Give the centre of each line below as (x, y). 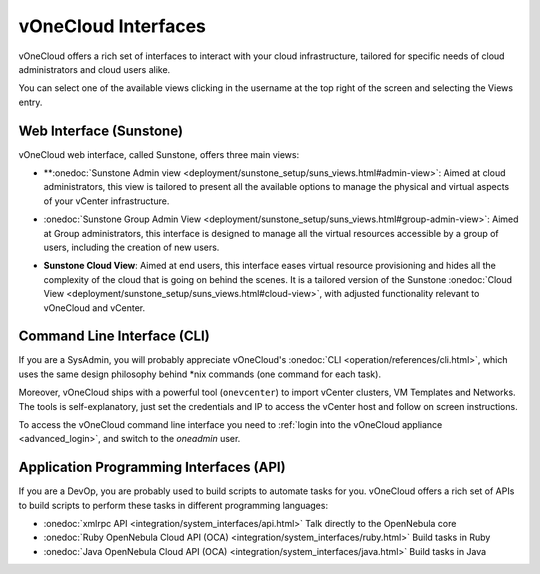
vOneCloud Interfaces (112, 26)
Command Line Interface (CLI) (114, 336)
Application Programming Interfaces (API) (152, 467)
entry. (30, 102)
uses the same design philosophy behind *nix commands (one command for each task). (200, 374)
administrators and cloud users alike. (94, 69)
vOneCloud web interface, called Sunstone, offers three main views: (159, 154)
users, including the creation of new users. (131, 247)
